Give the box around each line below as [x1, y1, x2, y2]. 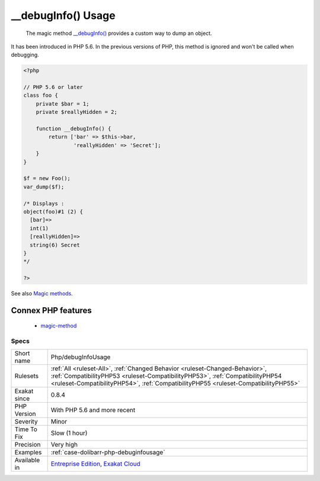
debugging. [11, 51, 40, 59]
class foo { [23, 92, 59, 99]
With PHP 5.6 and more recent [50, 406, 136, 414]
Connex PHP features [11, 305, 92, 316]
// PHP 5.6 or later [23, 84, 83, 91]
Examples [14, 448, 42, 456]
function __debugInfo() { [36, 125, 111, 132]
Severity [14, 417, 38, 425]
